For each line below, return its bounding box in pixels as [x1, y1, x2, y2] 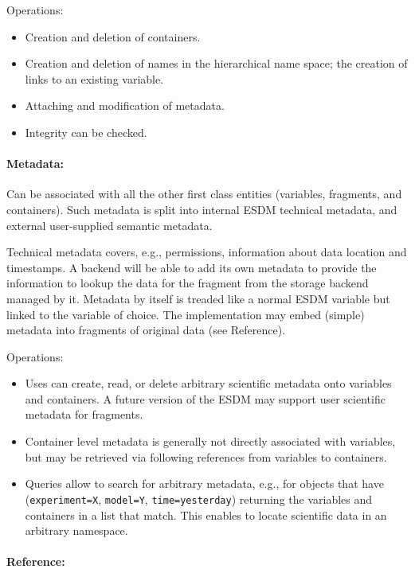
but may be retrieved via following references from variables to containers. [25, 448, 387, 465]
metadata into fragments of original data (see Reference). [6, 322, 286, 338]
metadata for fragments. [25, 406, 143, 423]
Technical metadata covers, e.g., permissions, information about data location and [6, 244, 407, 260]
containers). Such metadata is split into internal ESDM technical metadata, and [6, 201, 397, 217]
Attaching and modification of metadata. [25, 97, 225, 114]
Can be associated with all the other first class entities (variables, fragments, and [6, 185, 402, 202]
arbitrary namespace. [25, 522, 128, 539]
